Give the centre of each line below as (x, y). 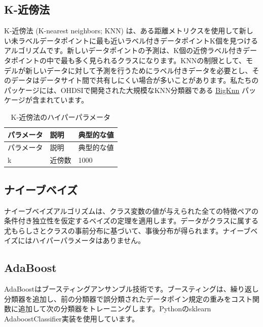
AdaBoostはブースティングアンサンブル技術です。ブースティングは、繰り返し (131, 289)
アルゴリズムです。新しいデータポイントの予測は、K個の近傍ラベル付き (124, 50)
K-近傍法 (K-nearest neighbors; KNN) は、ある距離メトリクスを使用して (122, 31)
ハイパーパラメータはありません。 (89, 240)
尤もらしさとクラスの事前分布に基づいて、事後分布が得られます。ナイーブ (127, 230)
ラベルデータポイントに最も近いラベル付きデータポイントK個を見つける (138, 40)
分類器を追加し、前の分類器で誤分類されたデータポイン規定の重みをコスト (128, 298)
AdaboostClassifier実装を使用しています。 (72, 318)
